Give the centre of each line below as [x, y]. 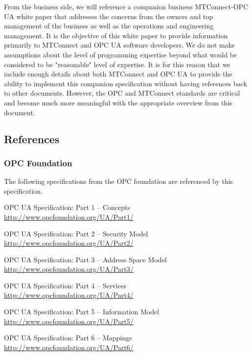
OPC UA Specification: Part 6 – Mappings [68, 338]
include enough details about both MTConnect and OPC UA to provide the [118, 74]
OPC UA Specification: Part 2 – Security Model [76, 233]
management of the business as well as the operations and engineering [109, 26]
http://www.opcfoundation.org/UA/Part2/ [69, 243]
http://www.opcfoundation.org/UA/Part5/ [69, 321]
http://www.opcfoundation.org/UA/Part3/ [69, 269]
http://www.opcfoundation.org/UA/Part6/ [69, 347]
